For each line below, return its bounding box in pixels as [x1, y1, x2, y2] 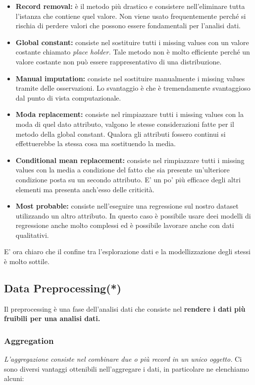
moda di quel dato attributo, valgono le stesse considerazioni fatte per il [15, 118, 234, 129]
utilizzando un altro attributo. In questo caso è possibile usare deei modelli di [15, 210, 251, 220]
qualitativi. [15, 229, 49, 240]
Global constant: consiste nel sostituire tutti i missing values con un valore [15, 37, 249, 47]
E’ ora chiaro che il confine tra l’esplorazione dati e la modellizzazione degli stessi [4, 246, 251, 257]
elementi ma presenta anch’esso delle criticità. [15, 184, 154, 194]
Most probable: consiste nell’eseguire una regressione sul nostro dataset [15, 201, 239, 211]
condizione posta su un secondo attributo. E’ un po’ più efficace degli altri [15, 174, 241, 184]
